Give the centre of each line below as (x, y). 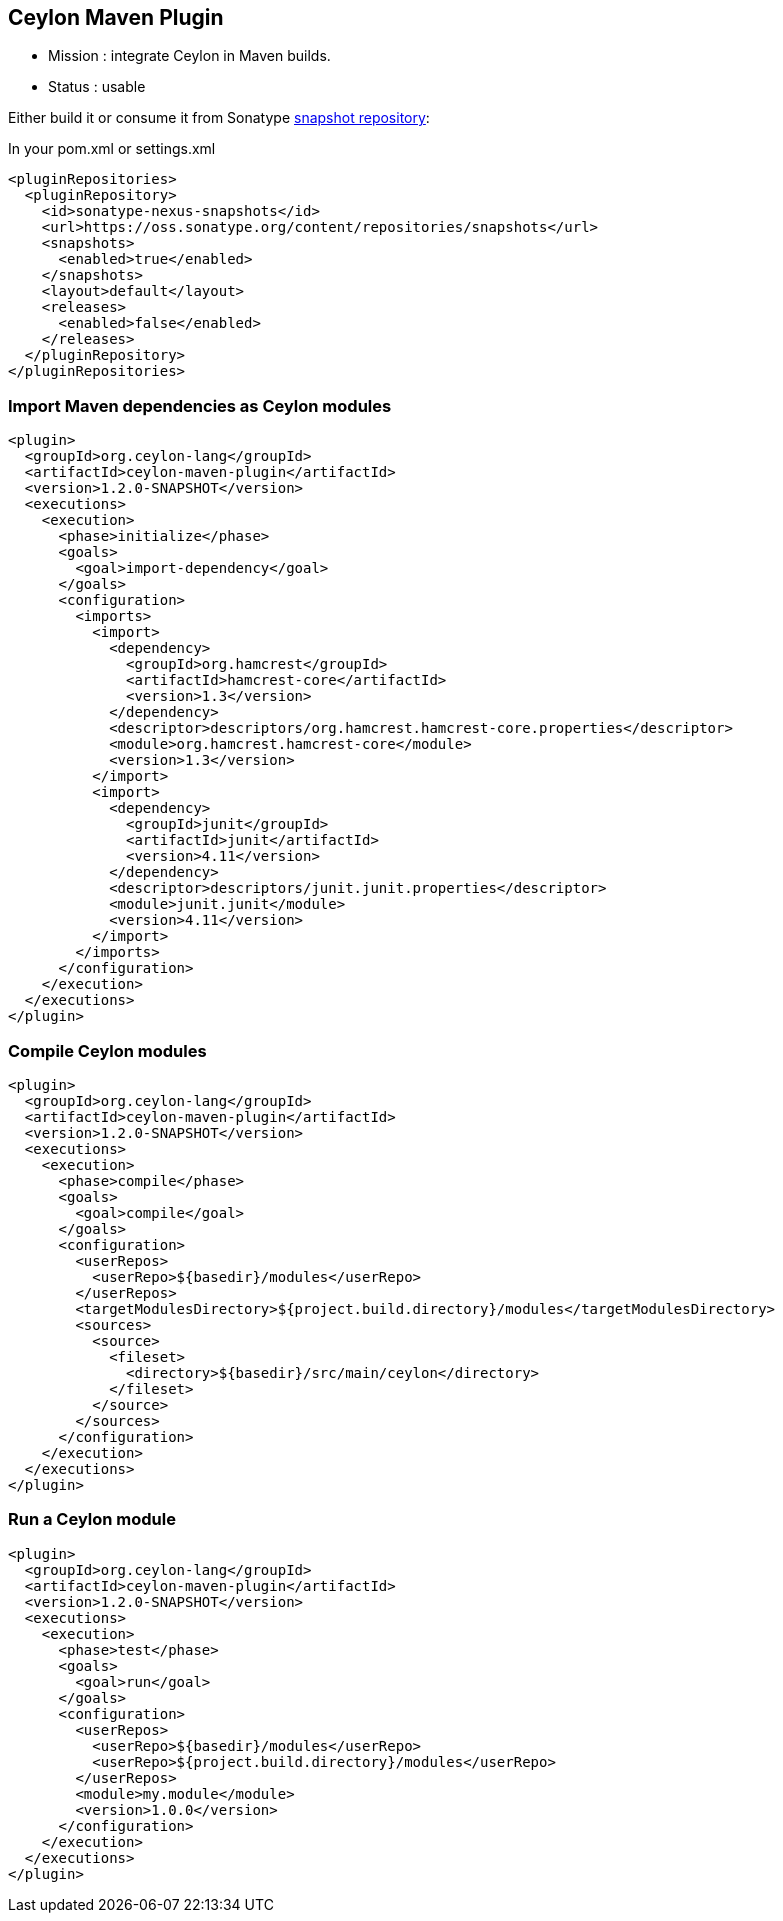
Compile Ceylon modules (107, 1050)
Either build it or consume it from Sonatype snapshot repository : (219, 118)
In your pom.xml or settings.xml (112, 149)
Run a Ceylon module (92, 1519)
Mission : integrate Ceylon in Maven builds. (189, 56)
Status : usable (97, 87)
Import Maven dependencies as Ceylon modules (200, 405)
